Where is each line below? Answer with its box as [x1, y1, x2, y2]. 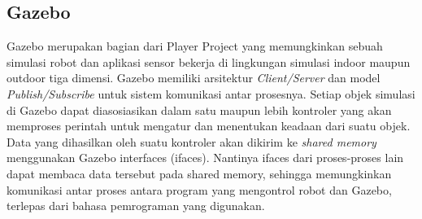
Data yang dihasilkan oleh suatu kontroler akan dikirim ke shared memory [7, 133, 376, 150]
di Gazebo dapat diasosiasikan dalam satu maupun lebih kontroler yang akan [7, 101, 392, 118]
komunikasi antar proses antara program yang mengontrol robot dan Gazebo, [7, 181, 392, 198]
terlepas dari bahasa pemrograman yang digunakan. [7, 197, 265, 214]
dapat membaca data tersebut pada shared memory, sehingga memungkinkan [7, 164, 392, 182]
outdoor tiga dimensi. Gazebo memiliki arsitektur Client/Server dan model [7, 69, 381, 86]
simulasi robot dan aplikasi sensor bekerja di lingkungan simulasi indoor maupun [7, 53, 411, 70]
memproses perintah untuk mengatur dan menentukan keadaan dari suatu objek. [7, 117, 411, 134]
